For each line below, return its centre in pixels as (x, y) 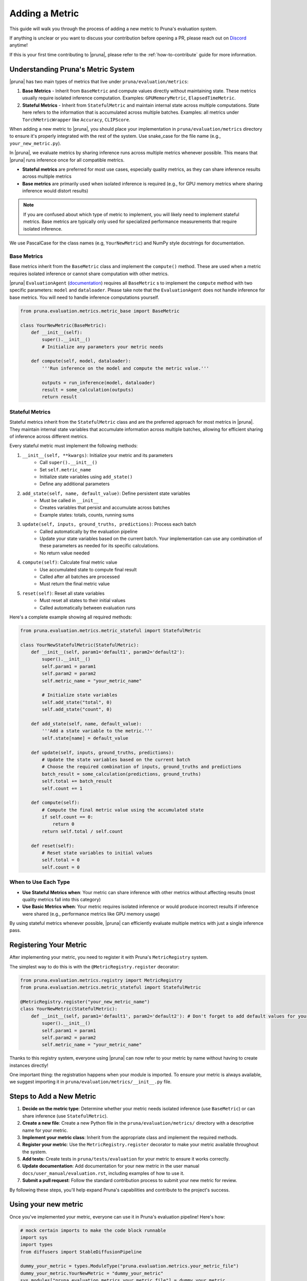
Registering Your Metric (48, 945)
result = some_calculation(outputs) (88, 390)
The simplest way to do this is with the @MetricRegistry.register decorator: (94, 966)
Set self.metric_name (65, 469)
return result (59, 397)
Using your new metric (47, 1204)
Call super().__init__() (69, 462)
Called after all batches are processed (80, 576)
